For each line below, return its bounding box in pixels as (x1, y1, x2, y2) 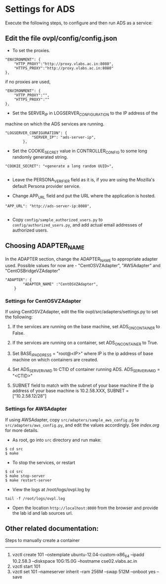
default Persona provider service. (12, 183, 81, 189)
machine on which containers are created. (12, 357, 98, 363)
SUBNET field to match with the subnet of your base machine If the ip (12, 383, 154, 389)
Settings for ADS (5, 3, 75, 15)
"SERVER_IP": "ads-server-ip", (31, 135, 96, 140)
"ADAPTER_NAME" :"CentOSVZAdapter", (23, 282, 98, 287)
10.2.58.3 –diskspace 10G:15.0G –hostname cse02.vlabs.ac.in (12, 558, 137, 564)
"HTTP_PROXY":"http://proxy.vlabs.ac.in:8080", (14, 61, 114, 66)
